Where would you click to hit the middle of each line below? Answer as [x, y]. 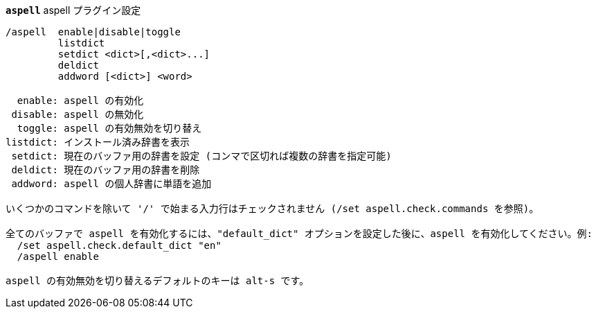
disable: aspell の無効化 [78, 114]
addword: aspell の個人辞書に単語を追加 [111, 184]
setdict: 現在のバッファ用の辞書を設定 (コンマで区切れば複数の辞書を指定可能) [201, 156]
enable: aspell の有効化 [80, 101]
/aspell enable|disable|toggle [93, 32]
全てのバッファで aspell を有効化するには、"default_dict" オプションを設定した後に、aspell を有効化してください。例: [299, 234]
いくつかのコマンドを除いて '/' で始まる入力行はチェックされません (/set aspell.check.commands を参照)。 [272, 209]
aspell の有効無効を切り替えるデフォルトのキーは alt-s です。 [157, 281]
